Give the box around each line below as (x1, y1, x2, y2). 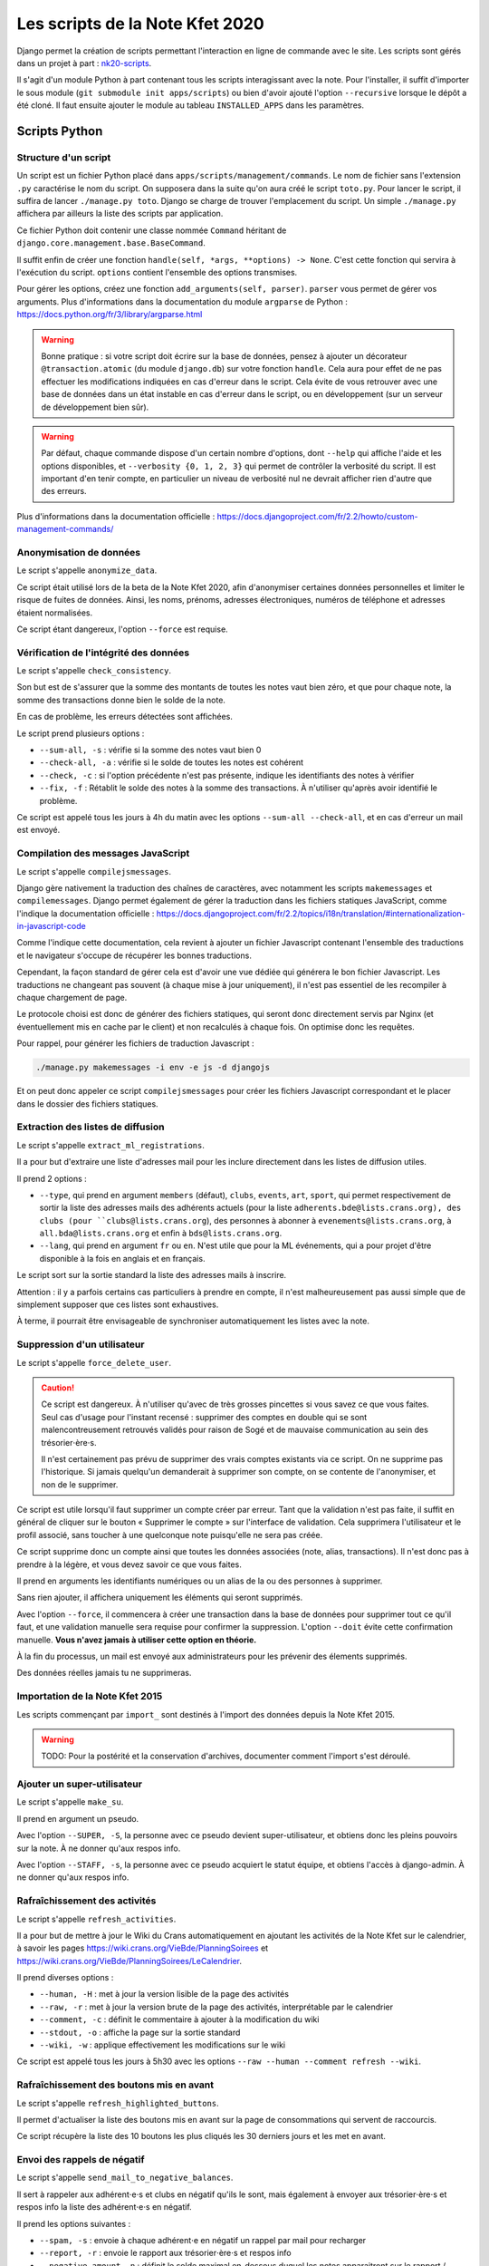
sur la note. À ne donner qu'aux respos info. (16, 1843, 181, 1854)
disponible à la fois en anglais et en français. (39, 1253, 206, 1264)
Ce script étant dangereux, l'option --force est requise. (16, 624, 228, 634)
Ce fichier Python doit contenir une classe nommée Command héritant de (16, 225, 287, 236)
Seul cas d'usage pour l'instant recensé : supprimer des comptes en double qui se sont (41, 1411, 367, 1422)
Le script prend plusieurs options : (16, 728, 145, 739)
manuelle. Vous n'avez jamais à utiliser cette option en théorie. (16, 1634, 257, 1645)
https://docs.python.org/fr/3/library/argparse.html (16, 309, 203, 320)
